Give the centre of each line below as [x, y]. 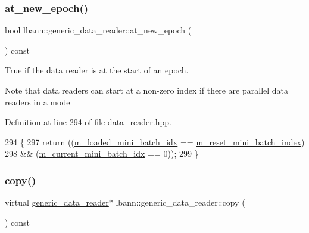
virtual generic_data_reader [57, 202]
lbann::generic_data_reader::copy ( [180, 202]
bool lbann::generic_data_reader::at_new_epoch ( [98, 30]
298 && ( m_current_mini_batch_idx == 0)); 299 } [102, 153]
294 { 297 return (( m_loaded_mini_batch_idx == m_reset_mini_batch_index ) [155, 142]
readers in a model [39, 102]
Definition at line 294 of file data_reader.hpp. [88, 122]
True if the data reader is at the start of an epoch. [97, 70]
